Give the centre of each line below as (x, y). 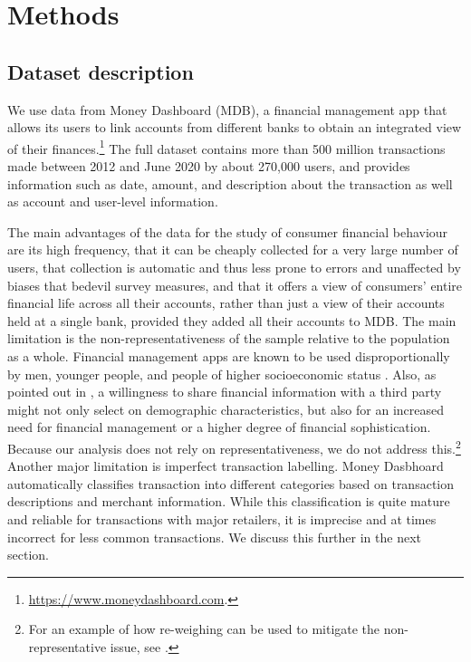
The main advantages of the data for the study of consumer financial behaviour (228, 231)
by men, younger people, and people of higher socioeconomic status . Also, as (222, 374)
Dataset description (101, 71)
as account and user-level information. (113, 201)
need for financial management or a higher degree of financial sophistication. (219, 427)
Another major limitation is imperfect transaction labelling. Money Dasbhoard (226, 466)
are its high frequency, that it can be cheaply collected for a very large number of (233, 249)
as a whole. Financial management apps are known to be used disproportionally (229, 355)
